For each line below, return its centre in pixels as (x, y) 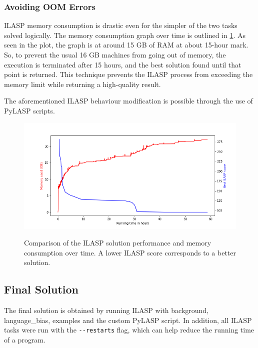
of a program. (25, 339)
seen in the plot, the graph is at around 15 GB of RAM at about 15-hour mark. (126, 45)
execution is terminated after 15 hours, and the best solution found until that (123, 64)
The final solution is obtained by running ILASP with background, (106, 310)
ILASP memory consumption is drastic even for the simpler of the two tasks (121, 25)
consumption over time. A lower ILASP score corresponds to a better (130, 252)
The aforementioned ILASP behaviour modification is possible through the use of (128, 101)
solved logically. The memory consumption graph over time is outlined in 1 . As (125, 35)
